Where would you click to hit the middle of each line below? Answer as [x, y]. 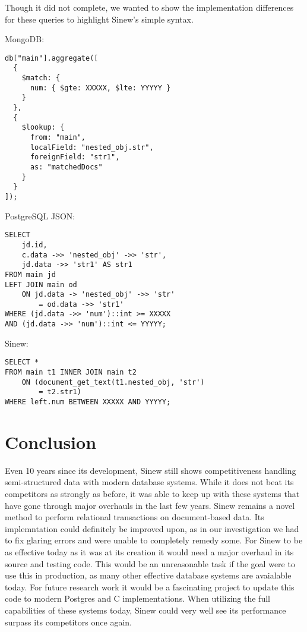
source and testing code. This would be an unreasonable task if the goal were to [150, 563]
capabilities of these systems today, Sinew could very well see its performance [145, 610]
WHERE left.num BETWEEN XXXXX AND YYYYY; [88, 402]
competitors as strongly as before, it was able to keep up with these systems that [152, 493]
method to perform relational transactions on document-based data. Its [134, 517]
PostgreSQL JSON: [40, 216]
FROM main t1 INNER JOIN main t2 [71, 372]
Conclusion [51, 441]
